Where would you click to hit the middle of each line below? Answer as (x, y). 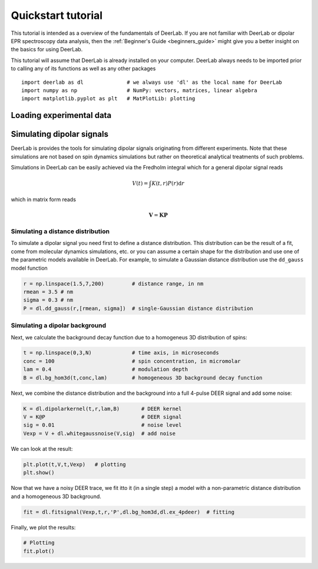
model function (29, 268)
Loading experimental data (61, 115)
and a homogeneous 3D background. (56, 496)
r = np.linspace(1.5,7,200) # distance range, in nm (113, 284)
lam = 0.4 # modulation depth (106, 369)
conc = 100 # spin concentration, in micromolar (132, 361)
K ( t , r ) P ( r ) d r (168, 183)
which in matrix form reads (44, 200)
